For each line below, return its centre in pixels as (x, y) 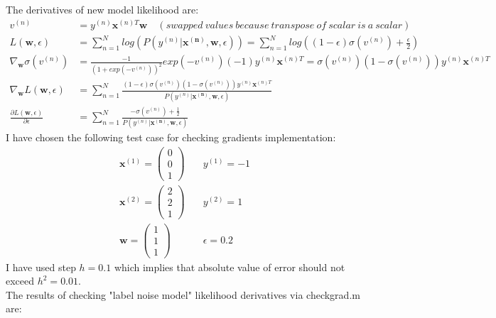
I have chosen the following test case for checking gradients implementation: (171, 137)
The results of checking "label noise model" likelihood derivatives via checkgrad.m (183, 294)
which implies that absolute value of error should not (230, 267)
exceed (20, 281)
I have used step (41, 267)
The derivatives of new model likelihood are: (102, 9)
